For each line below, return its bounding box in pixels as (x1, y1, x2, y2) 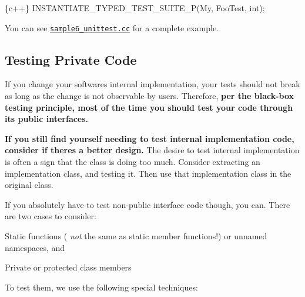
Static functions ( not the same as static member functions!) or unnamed (5, 229, 267, 242)
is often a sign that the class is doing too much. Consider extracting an (5, 156, 260, 168)
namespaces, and (5, 241, 65, 253)
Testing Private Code (5, 50, 137, 68)
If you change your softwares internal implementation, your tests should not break (5, 78, 300, 90)
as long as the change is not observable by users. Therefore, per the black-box (5, 90, 294, 102)
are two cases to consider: (5, 210, 96, 222)
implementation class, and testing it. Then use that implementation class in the (5, 167, 291, 179)
